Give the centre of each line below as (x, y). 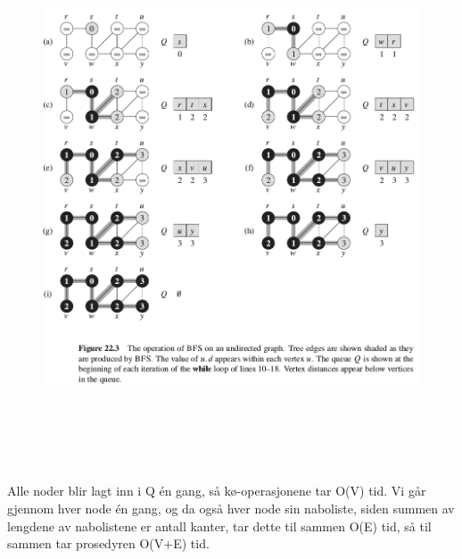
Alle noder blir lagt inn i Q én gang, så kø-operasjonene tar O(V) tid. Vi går (217, 491)
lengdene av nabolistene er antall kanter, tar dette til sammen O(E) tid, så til (219, 526)
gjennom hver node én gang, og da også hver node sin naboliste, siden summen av (231, 509)
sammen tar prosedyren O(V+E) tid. (108, 543)
